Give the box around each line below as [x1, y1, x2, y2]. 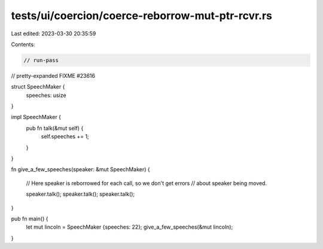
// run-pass [23, 57, 59, 63]
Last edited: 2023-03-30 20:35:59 [11, 30, 96, 37]
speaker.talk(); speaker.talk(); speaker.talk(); [26, 190, 135, 198]
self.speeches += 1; [41, 133, 89, 140]
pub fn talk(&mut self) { [26, 124, 84, 132]
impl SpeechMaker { [11, 114, 61, 121]
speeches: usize [26, 92, 66, 99]
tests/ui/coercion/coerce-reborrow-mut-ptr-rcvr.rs [11, 9, 272, 22]
